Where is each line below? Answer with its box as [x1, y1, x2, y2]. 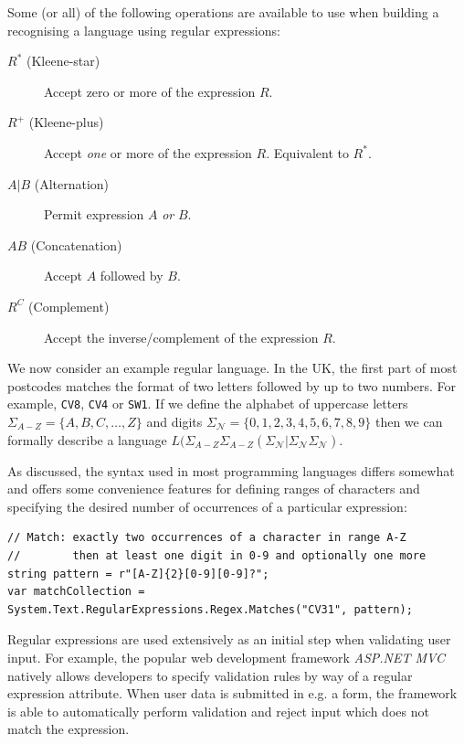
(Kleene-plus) [28, 112, 104, 132]
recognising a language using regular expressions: [7, 20, 280, 39]
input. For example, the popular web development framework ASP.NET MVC [7, 647, 445, 666]
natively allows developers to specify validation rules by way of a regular [7, 665, 413, 685]
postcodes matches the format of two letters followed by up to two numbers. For [7, 376, 457, 395]
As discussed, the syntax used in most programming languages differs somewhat [7, 461, 455, 480]
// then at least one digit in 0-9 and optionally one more [7, 548, 427, 562]
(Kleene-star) [26, 51, 100, 70]
